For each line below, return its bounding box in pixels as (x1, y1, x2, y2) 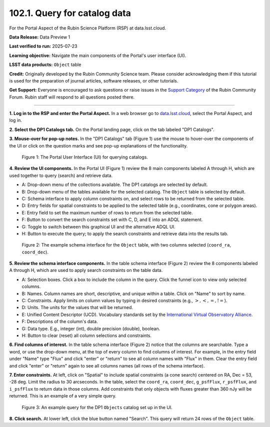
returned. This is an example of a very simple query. (9, 393, 117, 399)
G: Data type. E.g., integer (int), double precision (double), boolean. (21, 325, 160, 331)
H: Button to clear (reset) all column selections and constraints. (21, 332, 152, 338)
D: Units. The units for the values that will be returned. (21, 304, 133, 310)
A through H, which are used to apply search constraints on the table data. (9, 267, 163, 273)
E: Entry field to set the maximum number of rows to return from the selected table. (21, 209, 193, 215)
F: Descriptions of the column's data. (21, 318, 98, 324)
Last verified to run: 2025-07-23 (9, 43, 77, 49)
